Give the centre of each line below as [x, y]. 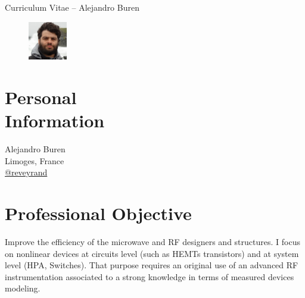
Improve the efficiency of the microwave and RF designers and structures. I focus [152, 241]
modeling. [23, 288]
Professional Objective [98, 213]
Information [55, 120]
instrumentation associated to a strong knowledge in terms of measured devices [150, 276]
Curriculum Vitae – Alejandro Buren [72, 7]
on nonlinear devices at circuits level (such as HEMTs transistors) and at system [152, 253]
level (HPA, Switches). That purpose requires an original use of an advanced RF [152, 265]
